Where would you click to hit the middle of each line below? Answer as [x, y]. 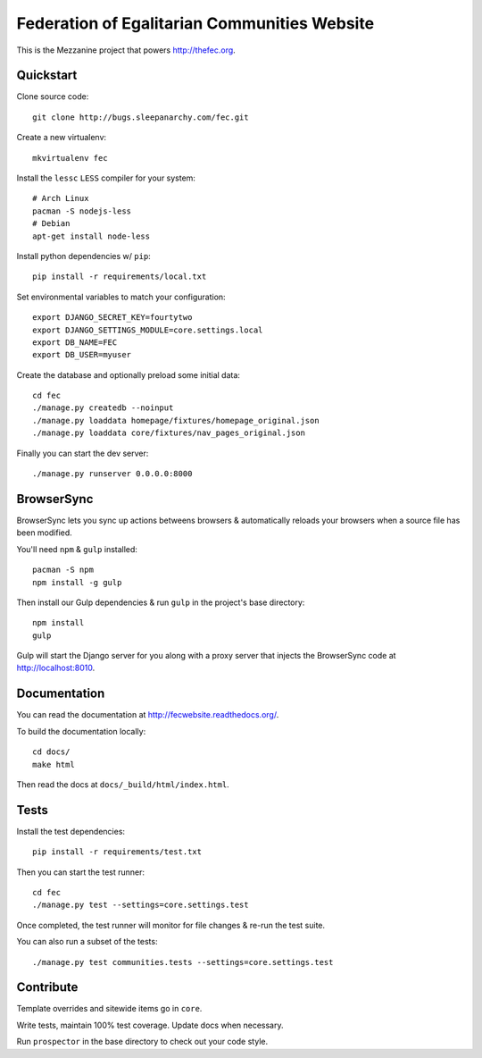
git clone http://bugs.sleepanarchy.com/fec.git [141, 117]
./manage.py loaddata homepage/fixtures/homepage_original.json [176, 420]
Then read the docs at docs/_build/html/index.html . [123, 784]
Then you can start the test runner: [81, 872]
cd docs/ [51, 752]
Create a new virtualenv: [62, 138]
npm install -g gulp [77, 582]
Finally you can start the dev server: [83, 453]
